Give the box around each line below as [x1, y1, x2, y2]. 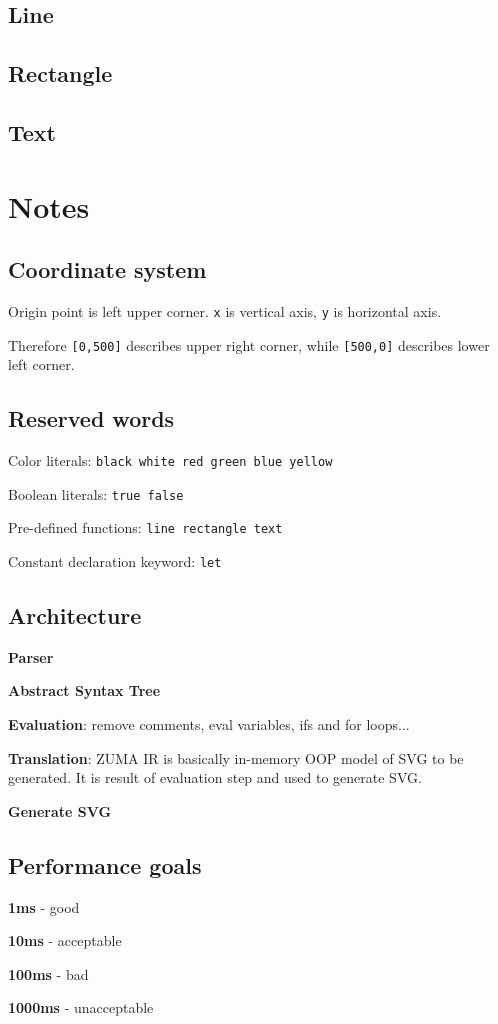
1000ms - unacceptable [8, 997, 154, 1018]
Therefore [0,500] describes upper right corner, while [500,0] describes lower [8, 334, 490, 355]
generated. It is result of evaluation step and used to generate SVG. [8, 767, 422, 788]
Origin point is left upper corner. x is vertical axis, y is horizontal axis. [8, 300, 442, 321]
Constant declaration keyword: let [8, 551, 222, 571]
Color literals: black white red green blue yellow [8, 450, 333, 471]
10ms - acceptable [8, 930, 122, 951]
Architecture [8, 600, 142, 631]
